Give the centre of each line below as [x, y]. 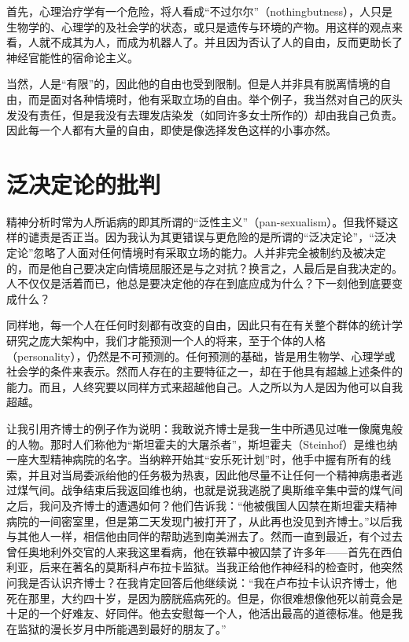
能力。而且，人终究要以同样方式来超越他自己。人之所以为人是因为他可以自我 [204, 386]
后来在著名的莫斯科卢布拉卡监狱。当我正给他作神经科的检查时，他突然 [221, 567]
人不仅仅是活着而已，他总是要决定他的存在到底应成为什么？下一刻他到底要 [199, 283]
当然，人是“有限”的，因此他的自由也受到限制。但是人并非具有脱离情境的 [193, 84]
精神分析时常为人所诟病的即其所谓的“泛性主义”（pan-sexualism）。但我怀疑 [197, 221]
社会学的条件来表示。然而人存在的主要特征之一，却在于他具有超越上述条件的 [204, 371]
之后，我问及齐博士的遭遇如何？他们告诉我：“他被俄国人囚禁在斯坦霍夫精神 [202, 505]
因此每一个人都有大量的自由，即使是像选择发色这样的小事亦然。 [171, 130]
